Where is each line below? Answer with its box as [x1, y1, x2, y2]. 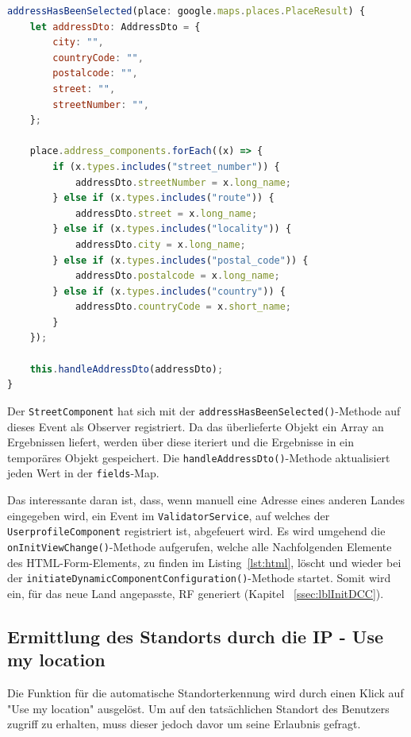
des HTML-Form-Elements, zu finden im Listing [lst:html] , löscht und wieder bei [7, 554, 401, 570]
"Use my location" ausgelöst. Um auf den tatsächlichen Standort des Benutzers [7, 700, 390, 716]
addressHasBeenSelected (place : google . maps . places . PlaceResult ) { [7, 6, 366, 17]
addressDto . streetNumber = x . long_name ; [75, 176, 292, 188]
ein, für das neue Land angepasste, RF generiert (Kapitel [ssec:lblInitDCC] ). [7, 585, 384, 601]
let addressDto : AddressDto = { [29, 21, 201, 33]
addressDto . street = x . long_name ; [75, 207, 258, 219]
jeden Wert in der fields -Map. [7, 465, 159, 481]
